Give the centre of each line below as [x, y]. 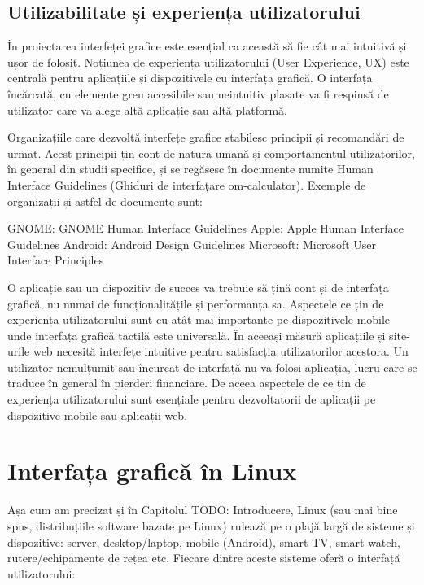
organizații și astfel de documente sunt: [105, 201]
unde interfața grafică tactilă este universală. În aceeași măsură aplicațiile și [197, 335]
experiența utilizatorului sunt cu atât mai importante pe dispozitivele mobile [199, 319]
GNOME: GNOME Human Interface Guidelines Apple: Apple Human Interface [205, 228]
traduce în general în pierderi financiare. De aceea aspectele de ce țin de [187, 383]
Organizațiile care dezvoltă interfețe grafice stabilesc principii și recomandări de [206, 137]
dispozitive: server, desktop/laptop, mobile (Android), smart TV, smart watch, [204, 541]
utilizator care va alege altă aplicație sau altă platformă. [147, 109]
